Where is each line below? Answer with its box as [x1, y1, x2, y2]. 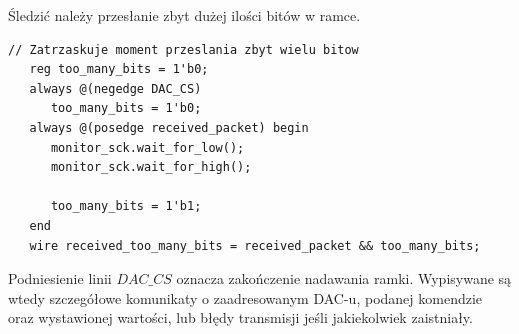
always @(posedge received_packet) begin [29, 120, 309, 135]
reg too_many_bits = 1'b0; [29, 62, 209, 77]
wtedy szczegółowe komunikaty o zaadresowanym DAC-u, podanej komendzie [8, 287, 483, 308]
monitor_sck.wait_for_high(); [50, 160, 252, 175]
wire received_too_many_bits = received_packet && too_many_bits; [29, 238, 481, 253]
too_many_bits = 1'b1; [50, 199, 202, 214]
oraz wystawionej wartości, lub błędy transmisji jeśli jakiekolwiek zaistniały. [8, 307, 473, 328]
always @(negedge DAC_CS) [29, 81, 202, 96]
